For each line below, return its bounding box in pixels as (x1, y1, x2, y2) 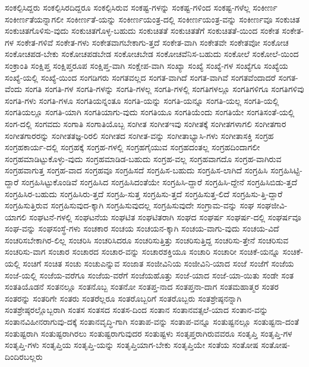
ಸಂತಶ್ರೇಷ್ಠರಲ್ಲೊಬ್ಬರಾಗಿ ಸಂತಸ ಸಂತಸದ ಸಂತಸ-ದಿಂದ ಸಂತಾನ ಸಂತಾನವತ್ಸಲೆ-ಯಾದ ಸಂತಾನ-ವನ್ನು (5, 303, 269, 316)
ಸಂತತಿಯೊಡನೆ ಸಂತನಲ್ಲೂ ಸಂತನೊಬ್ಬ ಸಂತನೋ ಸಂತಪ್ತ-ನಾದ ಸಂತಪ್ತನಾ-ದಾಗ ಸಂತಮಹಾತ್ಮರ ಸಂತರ (5, 280, 279, 293)
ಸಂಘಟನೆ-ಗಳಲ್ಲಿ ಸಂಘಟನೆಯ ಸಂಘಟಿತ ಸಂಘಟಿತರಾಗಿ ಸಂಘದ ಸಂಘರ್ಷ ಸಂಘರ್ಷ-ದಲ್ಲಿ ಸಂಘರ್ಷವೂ (29, 210, 301, 223)
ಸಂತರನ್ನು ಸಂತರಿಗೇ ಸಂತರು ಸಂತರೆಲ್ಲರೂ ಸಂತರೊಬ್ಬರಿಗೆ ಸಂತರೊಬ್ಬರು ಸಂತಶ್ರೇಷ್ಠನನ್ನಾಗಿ (5, 292, 242, 304)
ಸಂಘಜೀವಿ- (257, 199, 288, 211)
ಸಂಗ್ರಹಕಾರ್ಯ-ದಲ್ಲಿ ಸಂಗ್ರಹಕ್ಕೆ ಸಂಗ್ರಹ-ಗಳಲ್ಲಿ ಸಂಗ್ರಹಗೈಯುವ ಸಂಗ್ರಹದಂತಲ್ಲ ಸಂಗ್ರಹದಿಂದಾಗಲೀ (5, 141, 260, 153)
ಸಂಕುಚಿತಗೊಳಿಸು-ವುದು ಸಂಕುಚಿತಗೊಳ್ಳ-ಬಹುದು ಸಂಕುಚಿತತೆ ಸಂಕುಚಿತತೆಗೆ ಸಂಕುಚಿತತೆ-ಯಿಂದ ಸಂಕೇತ (5, 24, 279, 37)
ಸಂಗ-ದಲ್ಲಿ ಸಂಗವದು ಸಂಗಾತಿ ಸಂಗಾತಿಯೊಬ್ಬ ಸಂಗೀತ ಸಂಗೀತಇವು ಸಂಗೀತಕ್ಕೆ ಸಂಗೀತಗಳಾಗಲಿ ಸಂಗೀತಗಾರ (5, 117, 286, 129)
